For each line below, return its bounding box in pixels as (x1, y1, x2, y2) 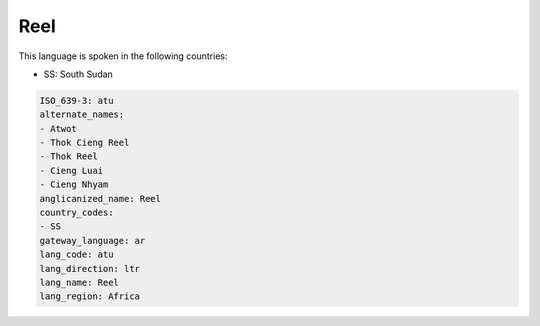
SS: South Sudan (43, 68, 114, 80)
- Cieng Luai (39, 165, 104, 176)
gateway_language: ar (39, 235, 146, 246)
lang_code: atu (39, 249, 114, 260)
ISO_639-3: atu (39, 95, 114, 106)
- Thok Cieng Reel (39, 137, 130, 149)
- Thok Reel (39, 151, 99, 162)
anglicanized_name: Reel (39, 193, 162, 204)
